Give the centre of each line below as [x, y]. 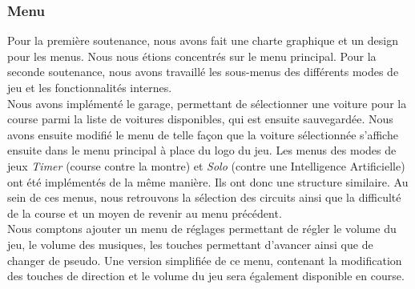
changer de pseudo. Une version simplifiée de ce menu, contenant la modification [205, 260]
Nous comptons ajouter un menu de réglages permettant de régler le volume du [202, 229]
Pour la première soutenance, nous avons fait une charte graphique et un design [203, 40]
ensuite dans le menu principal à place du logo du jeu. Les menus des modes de [202, 150]
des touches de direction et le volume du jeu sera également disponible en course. [206, 276]
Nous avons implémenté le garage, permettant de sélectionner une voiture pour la [207, 103]
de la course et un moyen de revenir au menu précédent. [145, 213]
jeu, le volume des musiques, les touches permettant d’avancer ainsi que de [190, 244]
